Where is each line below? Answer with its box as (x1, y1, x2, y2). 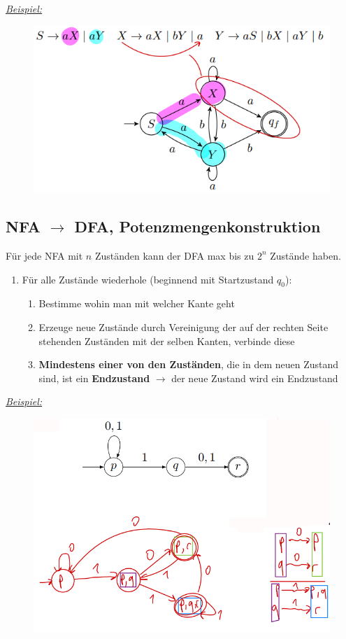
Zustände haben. (270, 248, 341, 262)
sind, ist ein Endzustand (38, 370, 150, 385)
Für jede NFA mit (6, 248, 83, 262)
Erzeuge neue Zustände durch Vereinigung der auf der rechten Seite (38, 319, 329, 334)
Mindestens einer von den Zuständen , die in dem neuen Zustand (38, 357, 339, 372)
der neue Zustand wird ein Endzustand (171, 370, 338, 385)
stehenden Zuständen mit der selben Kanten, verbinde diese (38, 333, 295, 348)
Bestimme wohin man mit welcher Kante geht (38, 296, 235, 311)
